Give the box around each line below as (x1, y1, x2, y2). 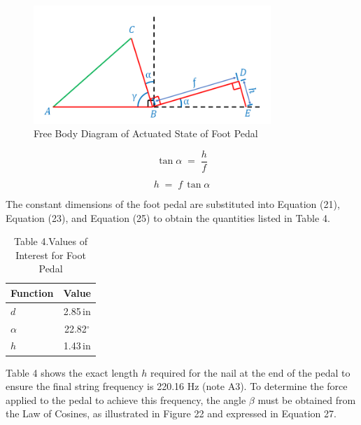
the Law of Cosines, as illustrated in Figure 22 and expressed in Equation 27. (6, 406, 337, 421)
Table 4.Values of (13, 234, 88, 249)
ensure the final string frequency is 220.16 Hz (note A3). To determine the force (6, 379, 348, 393)
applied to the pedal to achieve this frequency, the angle (6, 392, 246, 407)
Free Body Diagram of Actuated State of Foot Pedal (34, 126, 258, 141)
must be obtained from (257, 392, 356, 407)
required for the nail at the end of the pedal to (150, 365, 351, 379)
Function (10, 285, 54, 300)
